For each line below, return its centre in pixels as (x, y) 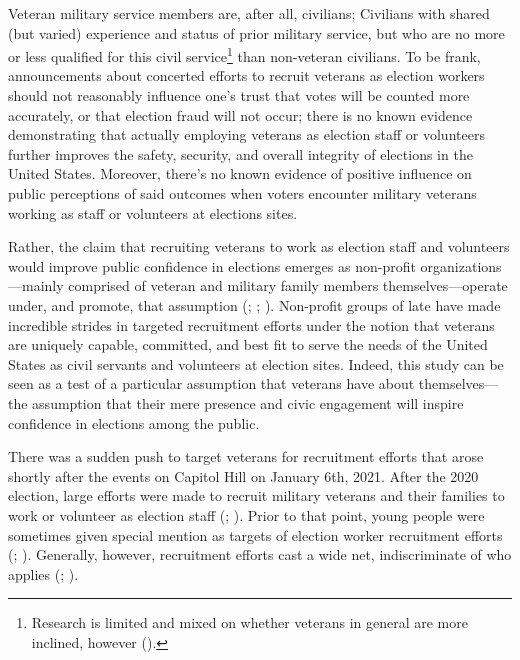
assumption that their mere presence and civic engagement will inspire (248, 402)
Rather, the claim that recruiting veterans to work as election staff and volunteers (259, 246)
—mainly (36, 285)
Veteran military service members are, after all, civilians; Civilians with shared (249, 13)
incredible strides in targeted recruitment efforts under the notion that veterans (251, 324)
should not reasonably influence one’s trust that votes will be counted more (239, 95)
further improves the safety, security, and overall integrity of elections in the (240, 153)
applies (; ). (43, 573)
